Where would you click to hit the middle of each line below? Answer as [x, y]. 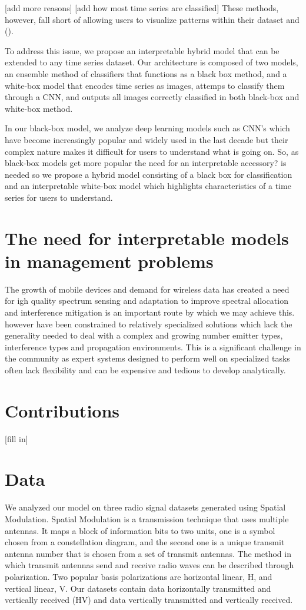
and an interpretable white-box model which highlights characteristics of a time [148, 186]
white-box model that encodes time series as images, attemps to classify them [145, 85]
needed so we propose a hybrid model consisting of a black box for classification [149, 174]
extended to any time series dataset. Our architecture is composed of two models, [152, 62]
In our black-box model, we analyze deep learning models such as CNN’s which [147, 128]
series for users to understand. [59, 197]
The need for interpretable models [147, 238]
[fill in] [16, 438]
